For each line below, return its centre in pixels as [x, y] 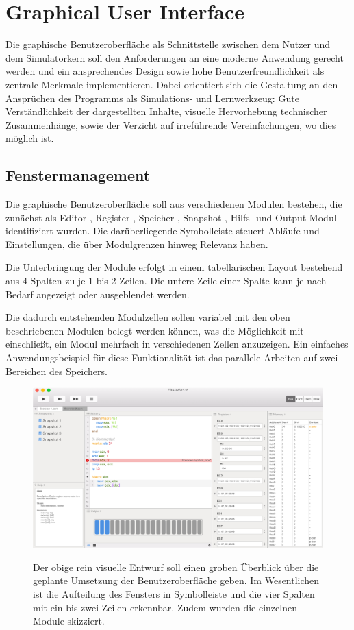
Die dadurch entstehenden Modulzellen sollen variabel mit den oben [148, 317]
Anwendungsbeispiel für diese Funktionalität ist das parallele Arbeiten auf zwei [172, 358]
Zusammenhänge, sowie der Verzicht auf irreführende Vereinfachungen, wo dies [171, 124]
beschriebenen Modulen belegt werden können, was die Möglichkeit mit [155, 330]
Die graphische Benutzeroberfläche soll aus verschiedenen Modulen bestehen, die [174, 204]
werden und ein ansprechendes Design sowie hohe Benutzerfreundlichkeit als [165, 71]
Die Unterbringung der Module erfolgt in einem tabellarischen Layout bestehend [174, 267]
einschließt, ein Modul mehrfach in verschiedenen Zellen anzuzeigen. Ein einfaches [177, 344]
